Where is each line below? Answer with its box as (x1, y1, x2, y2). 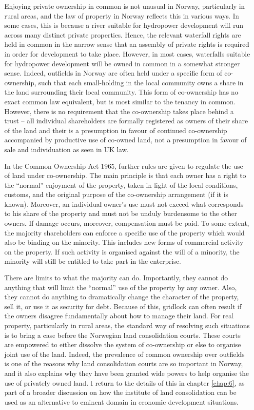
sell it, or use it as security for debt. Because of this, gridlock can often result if (4, 301, 242, 311)
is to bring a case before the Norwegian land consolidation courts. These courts (4, 330, 241, 340)
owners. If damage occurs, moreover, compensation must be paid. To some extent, (4, 218, 249, 228)
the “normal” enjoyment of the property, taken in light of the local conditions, (4, 179, 238, 190)
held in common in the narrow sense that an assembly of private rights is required (4, 39, 249, 49)
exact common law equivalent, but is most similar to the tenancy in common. (4, 96, 235, 106)
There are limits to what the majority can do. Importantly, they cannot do (4, 273, 228, 283)
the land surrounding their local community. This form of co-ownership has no (4, 87, 238, 97)
